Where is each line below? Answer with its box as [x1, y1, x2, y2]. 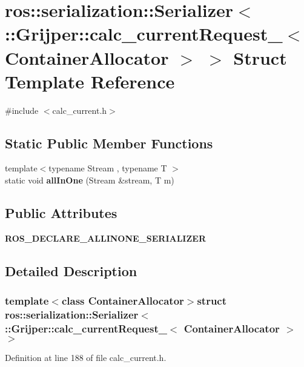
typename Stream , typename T [48, 162, 167, 174]
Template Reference [5, 68, 175, 93]
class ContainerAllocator [61, 293, 184, 308]
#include [5, 104, 39, 116]
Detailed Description [5, 261, 137, 280]
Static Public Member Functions [5, 133, 213, 152]
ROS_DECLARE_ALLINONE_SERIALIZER [5, 231, 206, 244]
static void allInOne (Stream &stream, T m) [5, 174, 174, 187]
